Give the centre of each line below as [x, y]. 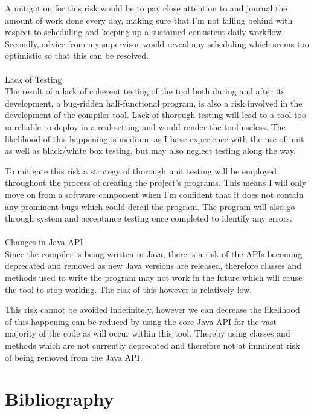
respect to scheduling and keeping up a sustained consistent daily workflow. [145, 32]
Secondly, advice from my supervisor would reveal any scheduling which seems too [157, 43]
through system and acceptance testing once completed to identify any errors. [149, 218]
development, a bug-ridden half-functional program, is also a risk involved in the [154, 103]
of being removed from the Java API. [74, 357]
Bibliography [59, 399]
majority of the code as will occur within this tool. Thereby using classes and [148, 333]
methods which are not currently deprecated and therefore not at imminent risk [152, 345]
